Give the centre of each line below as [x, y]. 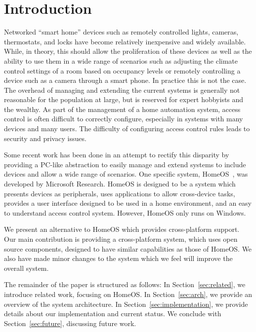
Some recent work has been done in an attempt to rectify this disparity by [117, 155]
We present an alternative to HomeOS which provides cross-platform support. [122, 229]
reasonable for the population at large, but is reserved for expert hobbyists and [124, 99]
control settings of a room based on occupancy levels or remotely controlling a [122, 70]
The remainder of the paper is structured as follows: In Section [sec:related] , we [125, 284]
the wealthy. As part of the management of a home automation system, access [122, 109]
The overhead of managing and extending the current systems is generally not [122, 90]
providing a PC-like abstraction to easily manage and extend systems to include [125, 164]
